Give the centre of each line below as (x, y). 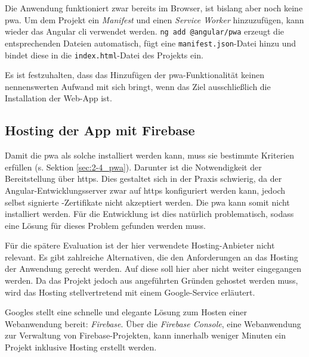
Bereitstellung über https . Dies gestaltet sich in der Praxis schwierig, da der (143, 178)
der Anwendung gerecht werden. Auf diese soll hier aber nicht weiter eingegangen (153, 268)
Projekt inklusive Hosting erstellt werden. (81, 347)
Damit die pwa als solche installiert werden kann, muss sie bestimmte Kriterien (150, 155)
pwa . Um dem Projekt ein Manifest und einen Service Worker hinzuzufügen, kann (154, 19)
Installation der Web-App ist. (58, 98)
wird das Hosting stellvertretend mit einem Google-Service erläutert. (130, 292)
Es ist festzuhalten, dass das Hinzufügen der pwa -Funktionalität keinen (135, 75)
